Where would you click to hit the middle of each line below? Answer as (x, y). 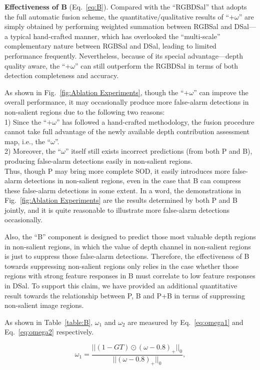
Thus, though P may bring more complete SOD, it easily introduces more (117, 170)
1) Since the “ (26, 121)
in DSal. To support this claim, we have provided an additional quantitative (121, 286)
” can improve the (221, 92)
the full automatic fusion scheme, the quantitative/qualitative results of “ (117, 16)
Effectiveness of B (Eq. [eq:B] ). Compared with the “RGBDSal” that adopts (126, 7)
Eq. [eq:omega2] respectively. (49, 332)
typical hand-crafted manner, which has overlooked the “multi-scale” (115, 36)
